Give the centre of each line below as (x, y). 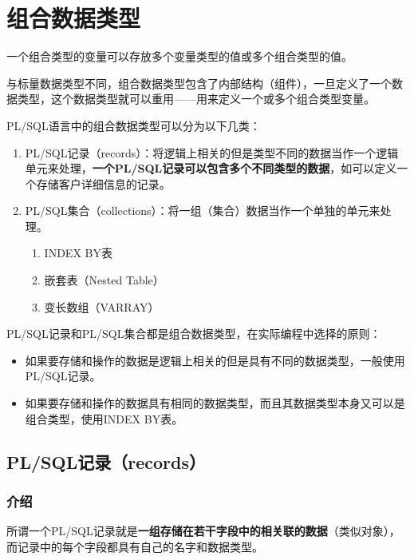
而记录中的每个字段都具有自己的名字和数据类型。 (135, 546)
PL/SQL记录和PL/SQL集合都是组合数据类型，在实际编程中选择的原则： (194, 334)
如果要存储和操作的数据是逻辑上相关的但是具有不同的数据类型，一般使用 (215, 360)
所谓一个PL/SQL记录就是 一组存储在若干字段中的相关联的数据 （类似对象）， (203, 531)
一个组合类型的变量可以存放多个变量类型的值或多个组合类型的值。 (179, 56)
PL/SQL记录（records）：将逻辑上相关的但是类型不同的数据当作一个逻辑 (212, 152)
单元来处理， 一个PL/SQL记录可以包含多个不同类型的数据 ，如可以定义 (211, 168)
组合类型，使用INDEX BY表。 (104, 418)
